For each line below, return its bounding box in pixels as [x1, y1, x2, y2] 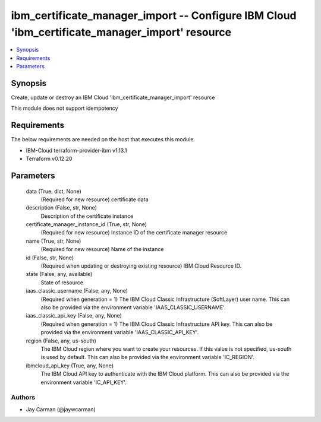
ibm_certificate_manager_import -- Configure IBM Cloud [11, 9, 297, 22]
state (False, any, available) [26, 271, 93, 278]
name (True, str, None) [26, 237, 81, 245]
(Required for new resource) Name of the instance [40, 246, 164, 253]
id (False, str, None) [26, 254, 74, 261]
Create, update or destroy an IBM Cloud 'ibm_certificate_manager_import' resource [11, 94, 215, 101]
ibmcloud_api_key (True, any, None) [26, 362, 114, 369]
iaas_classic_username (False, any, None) [26, 287, 128, 294]
